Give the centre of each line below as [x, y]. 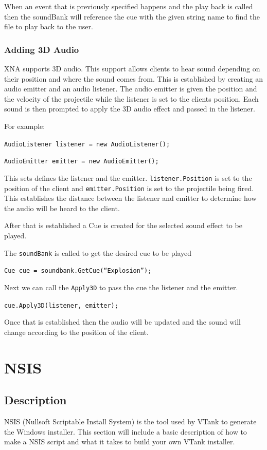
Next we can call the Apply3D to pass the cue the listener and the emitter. [121, 287]
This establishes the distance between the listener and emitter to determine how [130, 198]
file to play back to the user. [49, 26]
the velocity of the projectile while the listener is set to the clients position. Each [131, 98]
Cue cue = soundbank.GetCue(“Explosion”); [78, 271]
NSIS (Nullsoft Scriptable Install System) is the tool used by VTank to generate [130, 421]
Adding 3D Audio [42, 49]
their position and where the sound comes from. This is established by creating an [134, 78]
